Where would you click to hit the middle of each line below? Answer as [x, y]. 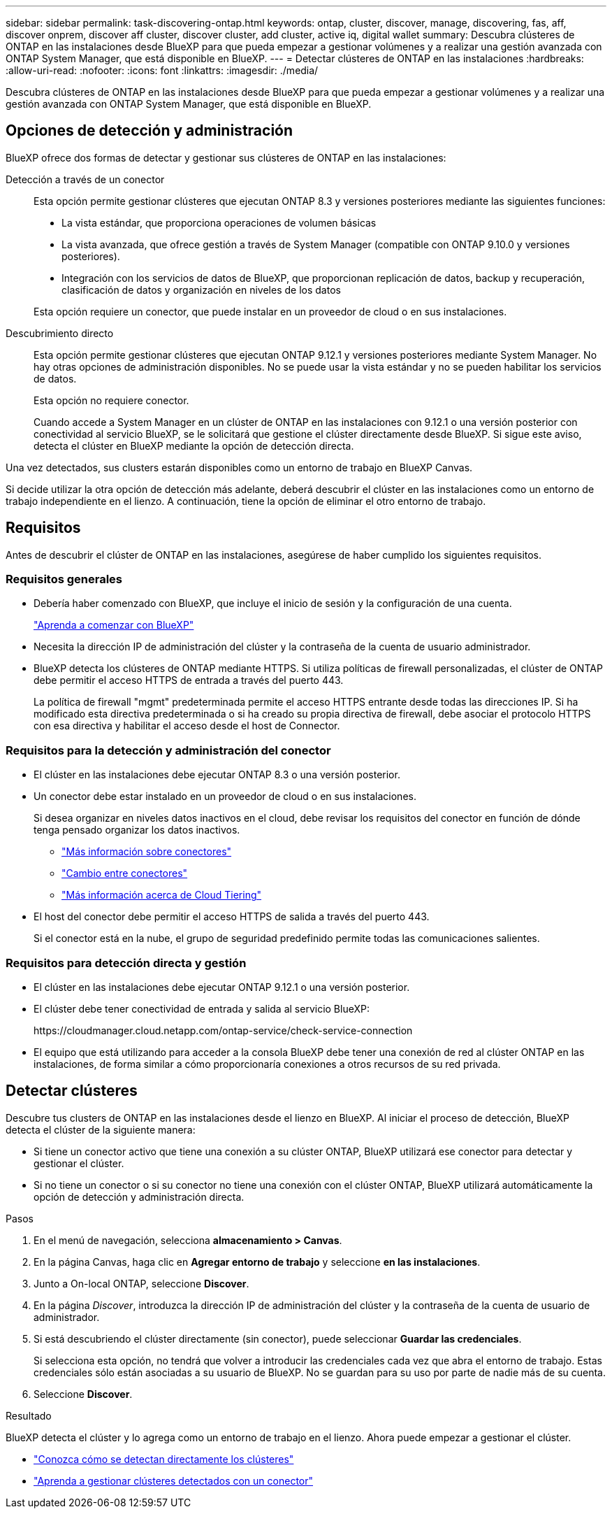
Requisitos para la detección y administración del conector [168, 750]
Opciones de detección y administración [150, 131]
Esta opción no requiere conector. [111, 400]
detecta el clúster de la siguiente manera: [101, 1129]
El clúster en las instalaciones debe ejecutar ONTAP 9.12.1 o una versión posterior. [222, 987]
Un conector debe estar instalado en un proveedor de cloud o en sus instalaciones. [225, 797]
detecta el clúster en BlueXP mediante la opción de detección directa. [194, 445]
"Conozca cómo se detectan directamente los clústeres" [164, 1459]
